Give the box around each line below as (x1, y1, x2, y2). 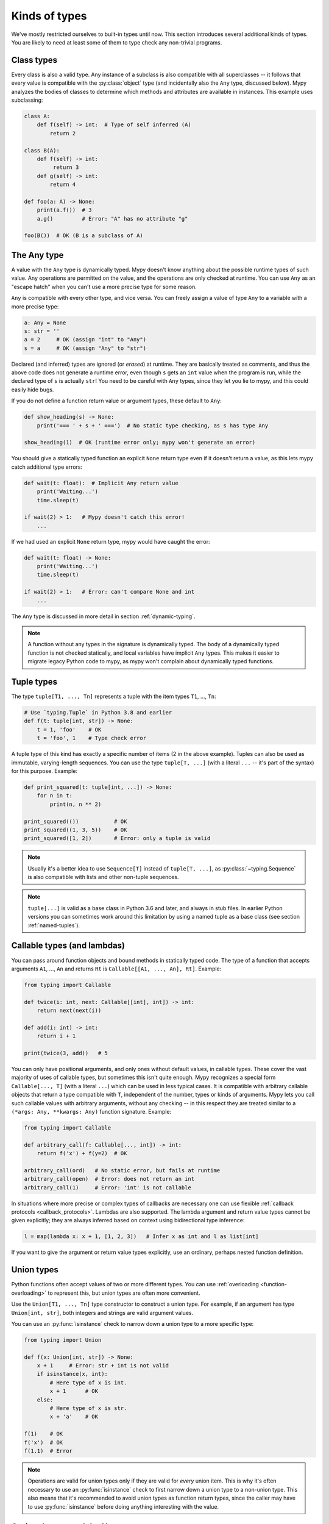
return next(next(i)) (37, 1007, 102, 1014)
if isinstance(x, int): (37, 1370, 108, 1378)
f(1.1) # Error (24, 1447, 73, 1454)
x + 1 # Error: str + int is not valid (37, 1362, 169, 1369)
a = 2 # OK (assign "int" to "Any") (24, 336, 146, 343)
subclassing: (11, 96, 43, 104)
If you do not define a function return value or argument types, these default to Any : (11, 397, 222, 405)
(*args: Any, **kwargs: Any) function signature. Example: (11, 1108, 172, 1115)
